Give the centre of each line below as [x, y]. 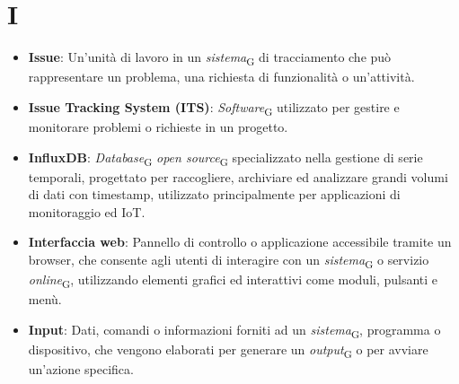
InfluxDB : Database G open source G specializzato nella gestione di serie [225, 158]
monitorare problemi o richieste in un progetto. [158, 126]
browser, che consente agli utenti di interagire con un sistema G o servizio [229, 261]
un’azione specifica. [81, 369]
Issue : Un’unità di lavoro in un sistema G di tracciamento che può [210, 58]
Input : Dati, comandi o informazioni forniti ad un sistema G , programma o [234, 330]
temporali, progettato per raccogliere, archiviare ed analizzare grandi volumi [238, 176]
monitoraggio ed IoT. [87, 211]
